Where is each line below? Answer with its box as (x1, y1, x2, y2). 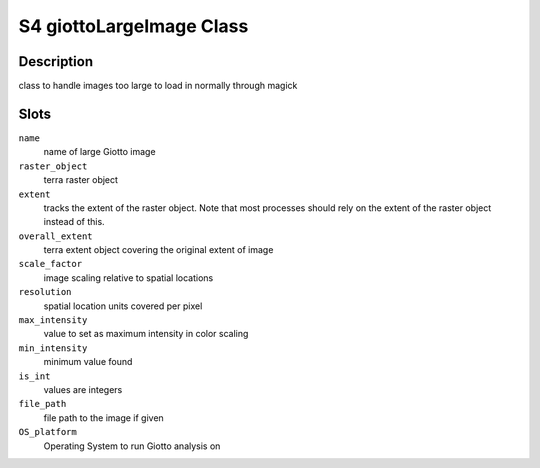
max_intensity (18, 315, 88, 326)
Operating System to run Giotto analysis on (43, 440, 221, 452)
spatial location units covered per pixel (43, 300, 203, 312)
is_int (18, 370, 51, 382)
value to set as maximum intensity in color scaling (43, 328, 249, 340)
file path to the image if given (43, 411, 164, 424)
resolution (18, 286, 72, 298)
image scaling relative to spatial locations (43, 271, 214, 284)
